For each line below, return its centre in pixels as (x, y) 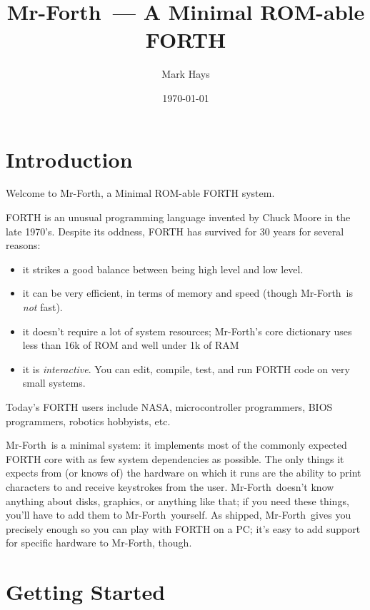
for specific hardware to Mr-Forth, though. (99, 543)
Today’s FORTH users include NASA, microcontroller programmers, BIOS (169, 406)
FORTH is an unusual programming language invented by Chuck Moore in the (178, 217)
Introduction (69, 159)
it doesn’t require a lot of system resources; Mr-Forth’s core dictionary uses (187, 331)
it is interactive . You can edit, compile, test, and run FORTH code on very (186, 368)
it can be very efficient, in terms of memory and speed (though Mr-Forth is (188, 293)
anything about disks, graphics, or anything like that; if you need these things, (177, 500)
